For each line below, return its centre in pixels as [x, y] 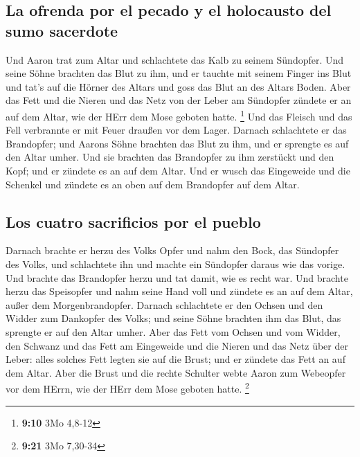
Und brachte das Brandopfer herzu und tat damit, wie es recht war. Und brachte [177, 277]
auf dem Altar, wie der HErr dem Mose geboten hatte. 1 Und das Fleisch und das [179, 115]
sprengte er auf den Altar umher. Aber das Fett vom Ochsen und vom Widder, [173, 331]
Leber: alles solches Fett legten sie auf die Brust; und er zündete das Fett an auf [175, 359]
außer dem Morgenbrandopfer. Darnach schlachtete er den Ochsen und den [164, 304]
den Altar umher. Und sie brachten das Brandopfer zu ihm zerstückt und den [170, 157]
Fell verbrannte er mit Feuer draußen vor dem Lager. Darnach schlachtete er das [176, 130]
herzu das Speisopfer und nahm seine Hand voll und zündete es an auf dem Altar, [179, 291]
